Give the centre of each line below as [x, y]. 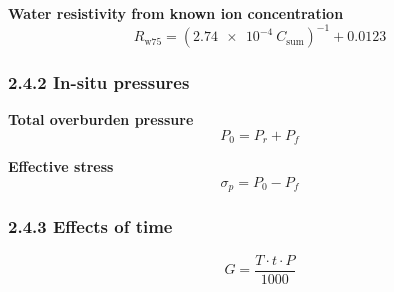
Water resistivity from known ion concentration [176, 13]
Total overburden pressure [101, 119]
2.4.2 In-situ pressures [99, 82]
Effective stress [61, 166]
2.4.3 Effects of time [90, 226]
